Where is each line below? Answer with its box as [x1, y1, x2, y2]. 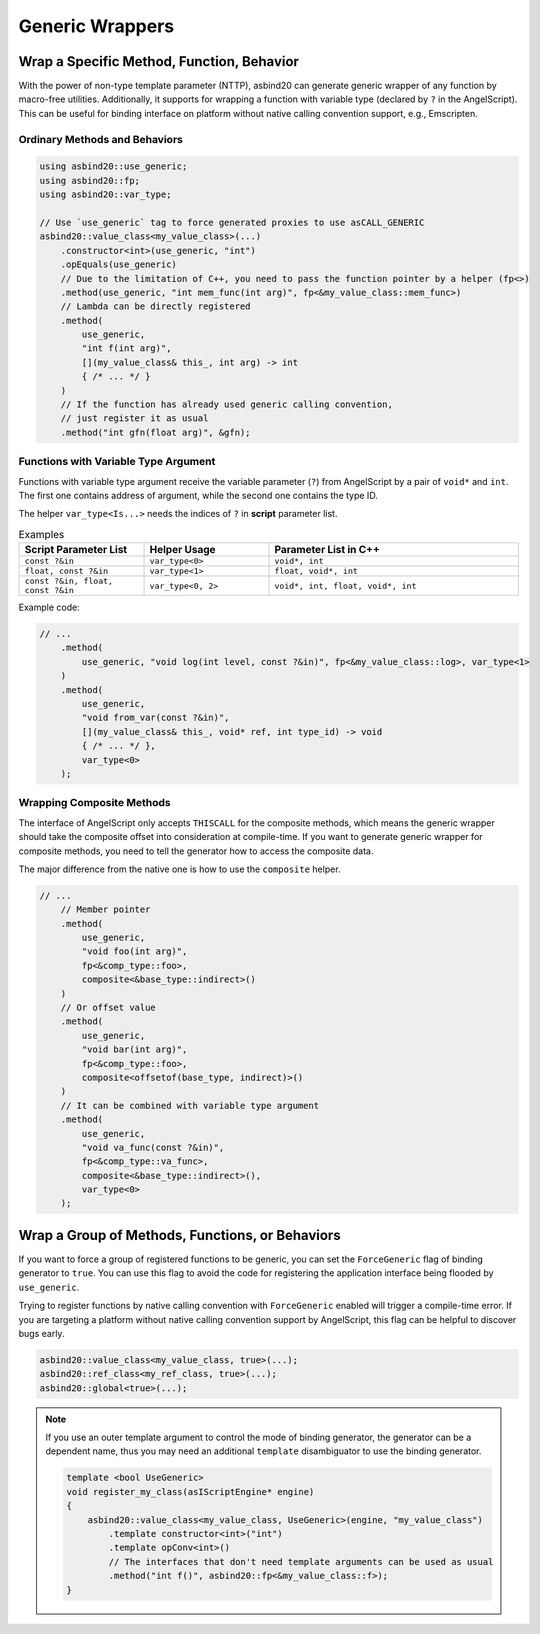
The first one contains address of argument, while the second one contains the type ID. [18, 489, 379, 501]
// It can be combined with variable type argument [60, 1100, 320, 1111]
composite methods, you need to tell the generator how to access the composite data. [18, 845, 374, 857]
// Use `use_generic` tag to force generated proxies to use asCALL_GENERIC [39, 216, 425, 228]
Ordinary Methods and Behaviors [18, 132, 184, 146]
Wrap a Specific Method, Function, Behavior [18, 53, 300, 70]
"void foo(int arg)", [81, 946, 188, 957]
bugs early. [18, 1327, 65, 1339]
